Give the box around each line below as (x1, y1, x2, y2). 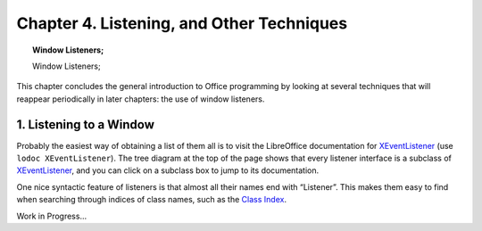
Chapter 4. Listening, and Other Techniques (16, 13, 348, 33)
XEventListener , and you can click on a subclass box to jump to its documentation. (16, 165, 320, 176)
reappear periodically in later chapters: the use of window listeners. (16, 94, 265, 104)
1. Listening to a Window (16, 117, 155, 132)
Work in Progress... (16, 210, 87, 221)
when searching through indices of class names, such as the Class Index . (16, 194, 287, 205)
